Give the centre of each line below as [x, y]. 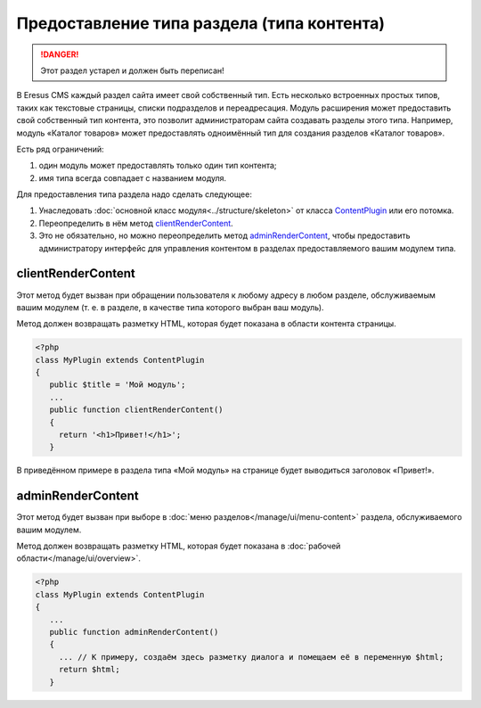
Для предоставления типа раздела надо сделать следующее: [135, 194]
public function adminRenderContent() [134, 632]
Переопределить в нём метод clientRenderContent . [136, 223]
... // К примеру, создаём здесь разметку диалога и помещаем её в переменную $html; [251, 657]
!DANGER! [60, 54]
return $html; [89, 670]
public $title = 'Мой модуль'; [118, 385]
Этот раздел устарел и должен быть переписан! [132, 70]
